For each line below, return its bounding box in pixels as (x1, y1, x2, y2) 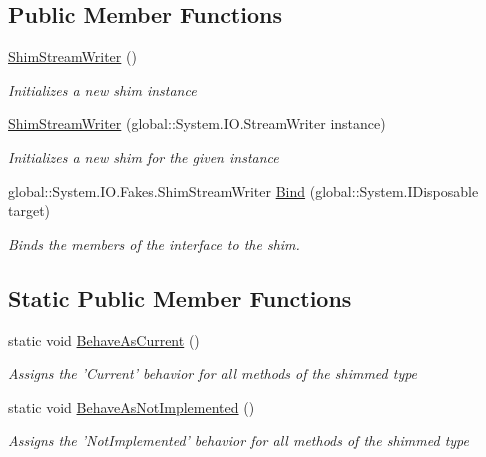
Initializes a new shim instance (8, 79, 197, 100)
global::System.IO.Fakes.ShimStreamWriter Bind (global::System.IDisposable (8, 180, 479, 201)
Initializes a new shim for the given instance (8, 146, 279, 167)
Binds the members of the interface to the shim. (8, 233, 300, 254)
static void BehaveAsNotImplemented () (8, 396, 255, 417)
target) (8, 200, 51, 221)
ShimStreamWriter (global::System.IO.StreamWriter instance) (8, 113, 386, 134)
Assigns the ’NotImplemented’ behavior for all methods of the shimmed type (8, 430, 469, 451)
